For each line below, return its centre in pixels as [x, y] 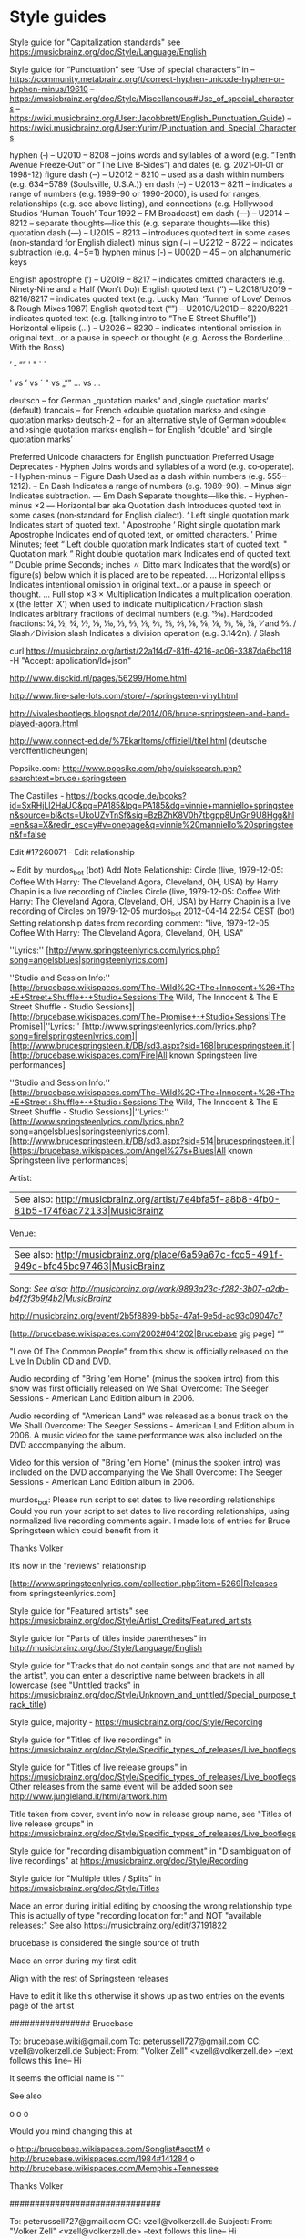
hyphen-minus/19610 [49, 89]
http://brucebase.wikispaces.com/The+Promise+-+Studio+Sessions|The [149, 1016]
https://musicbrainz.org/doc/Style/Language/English [108, 51]
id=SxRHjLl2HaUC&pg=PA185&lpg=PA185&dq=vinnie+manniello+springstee [152, 805]
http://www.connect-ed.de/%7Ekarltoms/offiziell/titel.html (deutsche [138, 740]
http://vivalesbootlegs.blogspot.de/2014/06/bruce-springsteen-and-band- [149, 713]
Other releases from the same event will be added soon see [122, 1787]
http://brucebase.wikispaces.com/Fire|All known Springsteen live [135, 1055]
